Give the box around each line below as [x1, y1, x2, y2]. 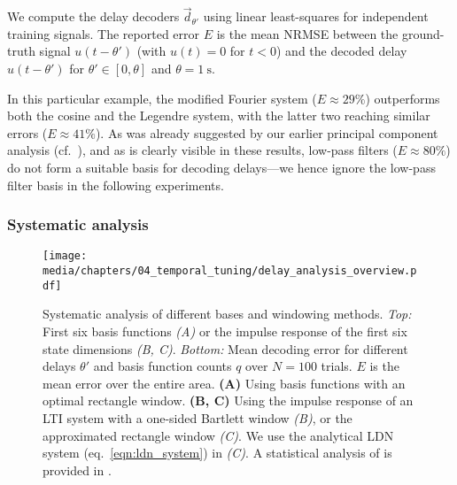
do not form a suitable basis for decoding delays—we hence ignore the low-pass [7, 158, 436, 176]
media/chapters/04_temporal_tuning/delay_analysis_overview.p [43, 265, 417, 278]
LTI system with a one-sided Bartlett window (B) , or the [43, 408, 352, 427]
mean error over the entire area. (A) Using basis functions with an [43, 373, 406, 392]
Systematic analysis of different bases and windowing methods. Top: [43, 304, 412, 323]
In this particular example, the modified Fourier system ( [7, 89, 317, 107]
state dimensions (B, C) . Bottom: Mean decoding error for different [43, 339, 408, 358]
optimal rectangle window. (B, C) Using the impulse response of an [43, 391, 414, 410]
